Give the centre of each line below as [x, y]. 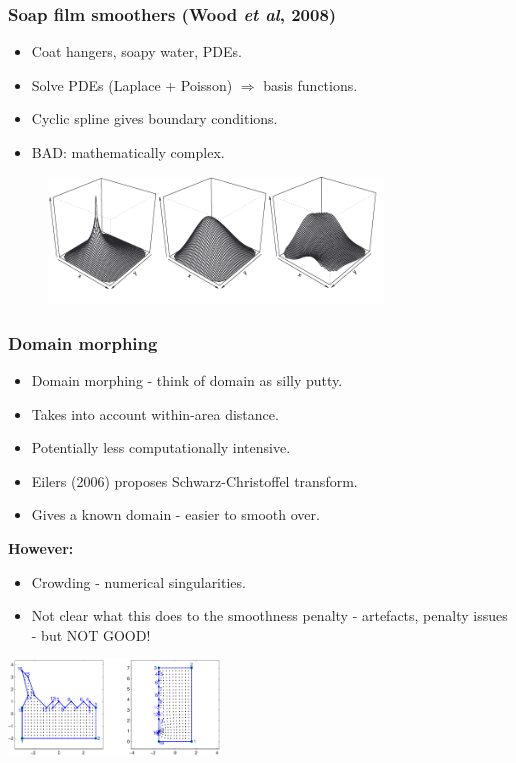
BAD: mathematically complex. [128, 152]
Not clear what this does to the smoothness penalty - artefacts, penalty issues [269, 615]
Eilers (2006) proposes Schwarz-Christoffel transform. [194, 480]
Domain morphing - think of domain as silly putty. [187, 380]
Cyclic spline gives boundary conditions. [154, 118]
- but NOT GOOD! [91, 634]
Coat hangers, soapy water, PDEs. [136, 51]
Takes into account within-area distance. [155, 413]
